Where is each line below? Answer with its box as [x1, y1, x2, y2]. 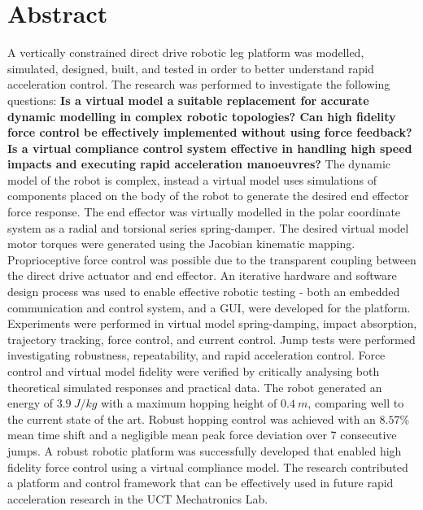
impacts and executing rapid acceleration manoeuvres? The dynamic [7, 155, 391, 172]
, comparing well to [307, 394, 404, 412]
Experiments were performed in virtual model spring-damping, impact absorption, [7, 315, 417, 332]
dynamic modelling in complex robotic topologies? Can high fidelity [7, 107, 396, 124]
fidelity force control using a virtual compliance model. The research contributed [7, 458, 408, 475]
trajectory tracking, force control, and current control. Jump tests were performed [7, 330, 416, 347]
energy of [7, 394, 54, 412]
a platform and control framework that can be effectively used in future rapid [7, 474, 394, 491]
